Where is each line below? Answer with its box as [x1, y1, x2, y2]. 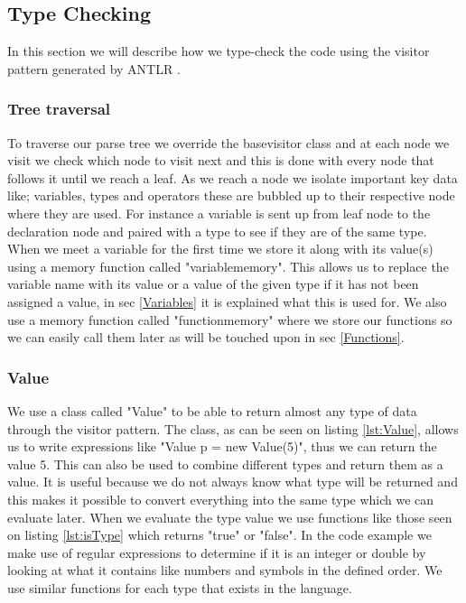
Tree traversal [7, 97, 111, 120]
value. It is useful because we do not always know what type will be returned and [7, 472, 458, 491]
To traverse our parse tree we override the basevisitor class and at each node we [7, 133, 450, 152]
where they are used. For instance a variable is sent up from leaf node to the [7, 203, 431, 222]
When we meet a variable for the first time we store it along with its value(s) [7, 239, 433, 258]
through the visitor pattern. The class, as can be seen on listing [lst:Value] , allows [7, 419, 459, 438]
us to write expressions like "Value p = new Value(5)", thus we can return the [7, 437, 437, 456]
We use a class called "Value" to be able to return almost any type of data [7, 401, 417, 420]
